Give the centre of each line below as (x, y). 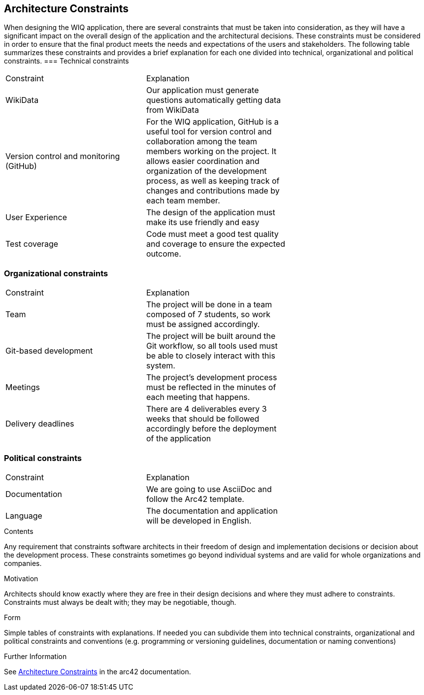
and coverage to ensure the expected (215, 244)
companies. (23, 563)
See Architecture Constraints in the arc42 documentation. (98, 671)
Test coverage (32, 244)
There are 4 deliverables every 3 (206, 409)
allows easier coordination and (203, 161)
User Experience (36, 217)
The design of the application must (211, 213)
